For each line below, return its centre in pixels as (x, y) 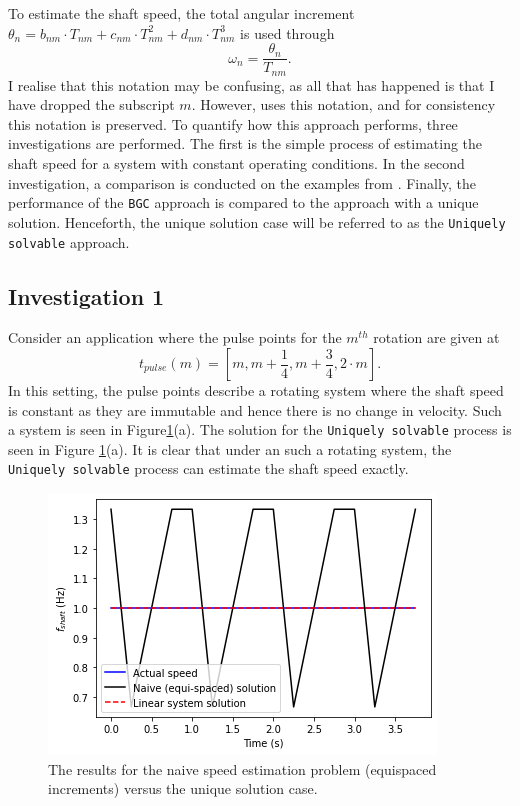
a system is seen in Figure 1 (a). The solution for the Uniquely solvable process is (260, 429)
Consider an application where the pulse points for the (175, 337)
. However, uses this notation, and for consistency (343, 104)
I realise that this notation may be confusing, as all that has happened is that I (251, 84)
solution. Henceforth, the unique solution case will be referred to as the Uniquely (257, 221)
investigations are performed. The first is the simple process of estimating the (245, 143)
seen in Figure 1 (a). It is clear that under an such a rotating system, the (230, 448)
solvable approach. (69, 241)
